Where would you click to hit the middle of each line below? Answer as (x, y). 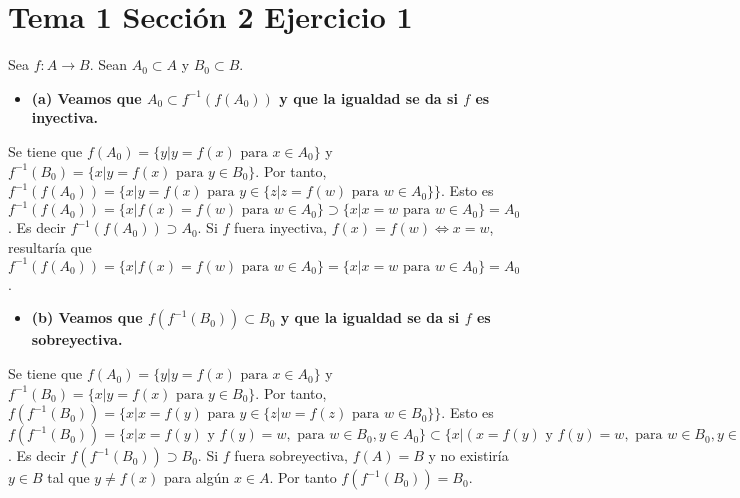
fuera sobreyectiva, (291, 455)
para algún (196, 477)
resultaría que (50, 246)
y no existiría (468, 455)
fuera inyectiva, (280, 227)
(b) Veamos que (87, 317)
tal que (68, 477)
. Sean (108, 64)
